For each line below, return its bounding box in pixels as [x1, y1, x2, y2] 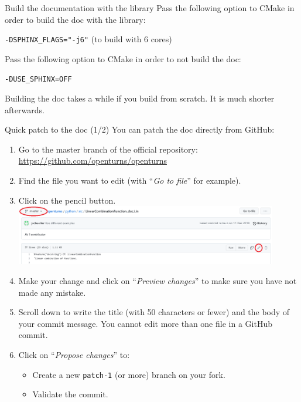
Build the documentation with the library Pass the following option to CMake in [5, 2, 295, 13]
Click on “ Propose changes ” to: [18, 348, 130, 360]
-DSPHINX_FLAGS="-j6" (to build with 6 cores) [5, 33, 172, 45]
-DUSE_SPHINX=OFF [5, 75, 72, 84]
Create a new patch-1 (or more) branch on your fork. [32, 368, 225, 380]
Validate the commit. [32, 388, 108, 400]
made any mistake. [18, 286, 86, 298]
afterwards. [5, 103, 45, 116]
